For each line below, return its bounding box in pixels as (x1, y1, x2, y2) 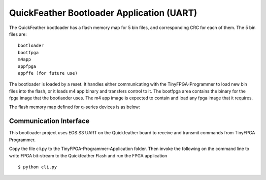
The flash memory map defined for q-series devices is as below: (9, 104, 140, 110)
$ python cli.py (18, 164, 57, 170)
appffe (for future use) (18, 70, 78, 76)
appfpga (18, 63, 36, 69)
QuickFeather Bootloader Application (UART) (9, 7, 198, 18)
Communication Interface (9, 117, 90, 125)
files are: (9, 31, 27, 37)
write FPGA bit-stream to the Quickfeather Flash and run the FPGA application (9, 152, 167, 158)
